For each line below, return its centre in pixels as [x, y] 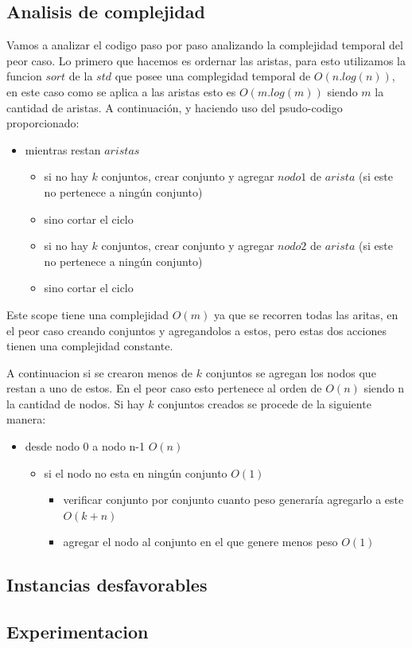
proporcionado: [43, 123]
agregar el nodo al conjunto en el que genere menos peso [200, 542]
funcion [24, 76]
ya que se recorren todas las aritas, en [306, 314]
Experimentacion [78, 632]
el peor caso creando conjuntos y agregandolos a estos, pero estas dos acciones [196, 330]
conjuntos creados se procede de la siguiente [264, 403]
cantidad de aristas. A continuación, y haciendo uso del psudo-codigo [175, 107]
